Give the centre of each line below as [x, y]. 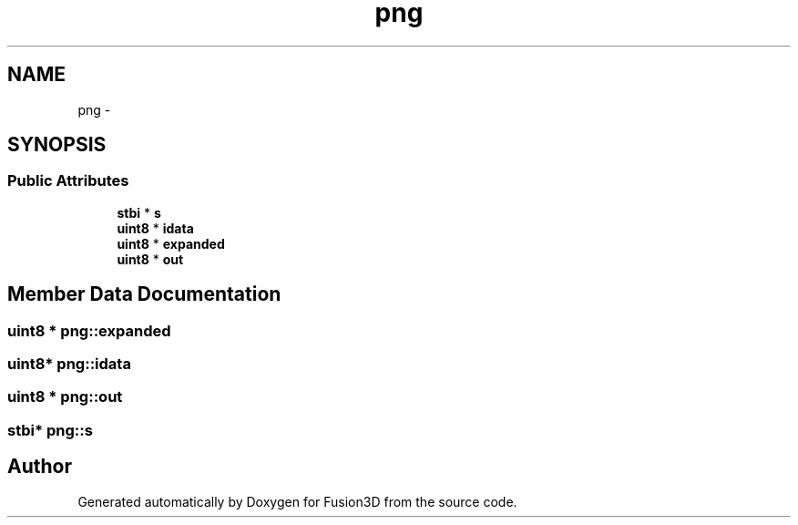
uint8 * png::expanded [89, 330]
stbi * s [139, 212]
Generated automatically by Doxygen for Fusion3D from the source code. [297, 501]
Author [40, 467]
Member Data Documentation [144, 294]
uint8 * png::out [65, 397]
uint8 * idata [155, 228]
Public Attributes [68, 181]
